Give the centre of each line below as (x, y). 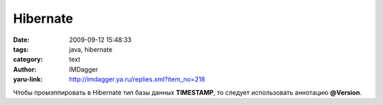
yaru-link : (28, 79)
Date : (21, 40)
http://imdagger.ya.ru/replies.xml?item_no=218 (137, 79)
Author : (25, 69)
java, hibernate (91, 49)
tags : (21, 49)
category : (28, 60)
